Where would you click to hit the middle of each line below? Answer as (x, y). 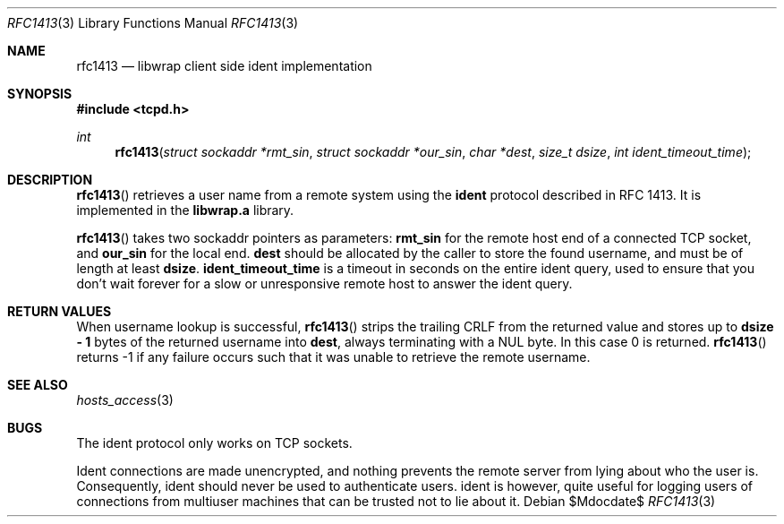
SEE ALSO (38, 385)
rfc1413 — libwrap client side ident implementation (224, 66)
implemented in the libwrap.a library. (185, 210)
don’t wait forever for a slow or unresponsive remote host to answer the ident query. (324, 283)
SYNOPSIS (40, 94)
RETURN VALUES (60, 311)
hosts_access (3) (125, 400)
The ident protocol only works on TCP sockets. (214, 443)
